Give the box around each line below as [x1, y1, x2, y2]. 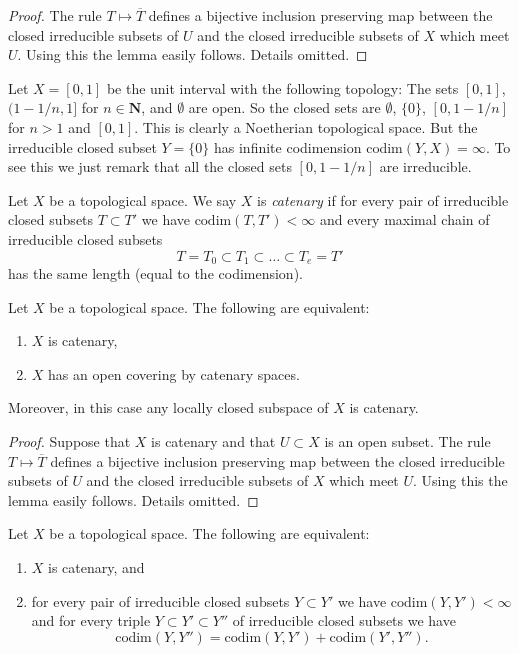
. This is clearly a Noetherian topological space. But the [134, 116, 478, 137]
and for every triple [31, 610, 151, 631]
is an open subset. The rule [324, 430, 491, 451]
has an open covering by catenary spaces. [48, 363, 300, 384]
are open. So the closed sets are [188, 97, 381, 118]
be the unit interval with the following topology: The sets [106, 77, 459, 98]
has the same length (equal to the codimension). [8, 262, 303, 283]
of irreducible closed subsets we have [232, 610, 456, 631]
